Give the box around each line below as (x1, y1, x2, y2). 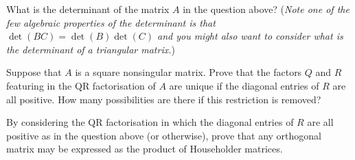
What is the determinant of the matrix (6, 2, 170, 16)
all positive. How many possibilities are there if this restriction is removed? (6, 92, 321, 106)
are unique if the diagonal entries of (169, 78, 319, 92)
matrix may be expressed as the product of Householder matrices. (6, 142, 283, 156)
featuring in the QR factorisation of (6, 78, 156, 92)
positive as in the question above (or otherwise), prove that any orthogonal (6, 128, 321, 142)
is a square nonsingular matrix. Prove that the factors (75, 65, 302, 79)
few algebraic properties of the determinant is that (6, 15, 216, 29)
